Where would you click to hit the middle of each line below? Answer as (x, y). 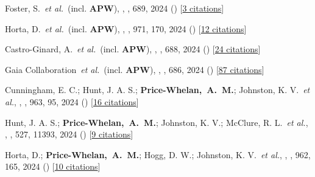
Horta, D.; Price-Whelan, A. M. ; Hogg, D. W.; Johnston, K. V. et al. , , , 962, (158, 154)
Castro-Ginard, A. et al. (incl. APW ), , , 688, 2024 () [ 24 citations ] (133, 49)
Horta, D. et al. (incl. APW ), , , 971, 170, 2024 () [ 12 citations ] (126, 28)
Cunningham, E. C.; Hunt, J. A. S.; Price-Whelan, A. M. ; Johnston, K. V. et (157, 90)
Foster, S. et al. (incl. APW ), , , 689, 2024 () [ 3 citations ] (115, 8)
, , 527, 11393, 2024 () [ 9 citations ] (69, 134)
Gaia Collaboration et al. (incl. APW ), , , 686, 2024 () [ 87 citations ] (135, 69)
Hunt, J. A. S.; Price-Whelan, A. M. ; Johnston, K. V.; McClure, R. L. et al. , (157, 122)
